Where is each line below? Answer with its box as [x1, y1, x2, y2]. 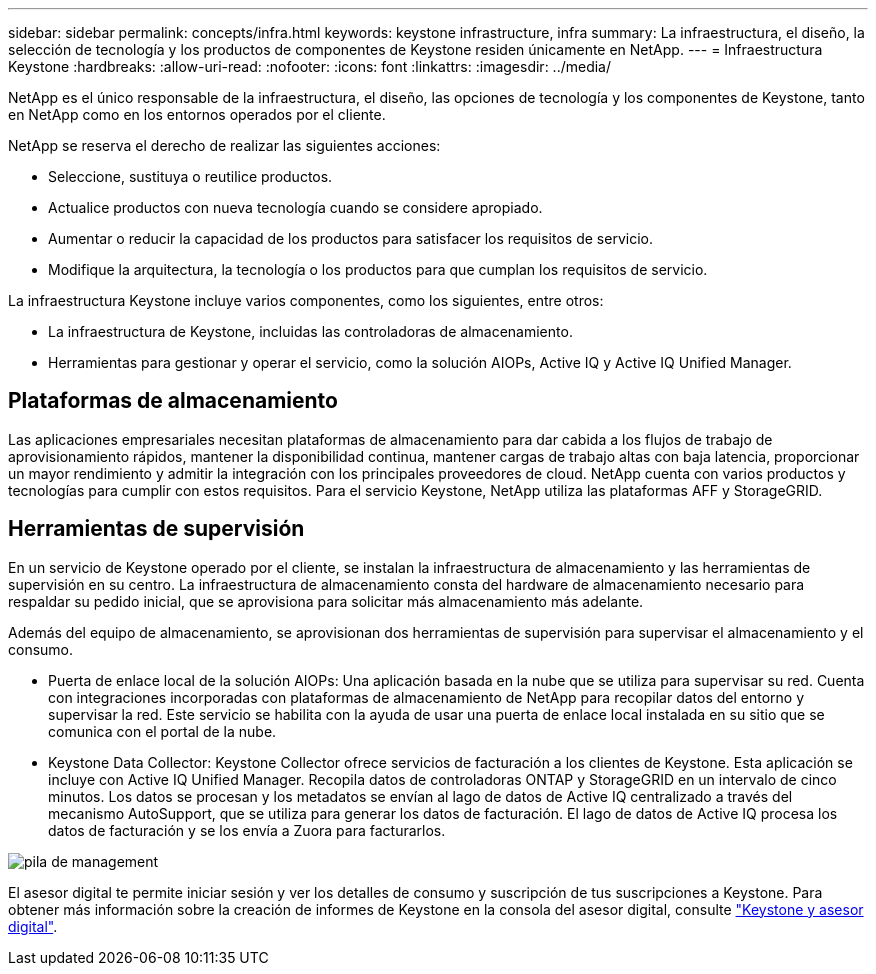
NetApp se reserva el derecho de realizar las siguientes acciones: [8, 137, 441, 154]
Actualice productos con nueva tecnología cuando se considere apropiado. [48, 199, 543, 216]
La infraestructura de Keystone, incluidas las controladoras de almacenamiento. [48, 323, 573, 340]
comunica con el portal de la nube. [48, 722, 277, 740]
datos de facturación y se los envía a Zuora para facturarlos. [48, 821, 446, 839]
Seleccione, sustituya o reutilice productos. [48, 168, 333, 185]
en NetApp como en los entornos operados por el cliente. [8, 106, 386, 123]
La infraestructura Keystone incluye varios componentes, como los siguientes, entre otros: [8, 292, 604, 309]
